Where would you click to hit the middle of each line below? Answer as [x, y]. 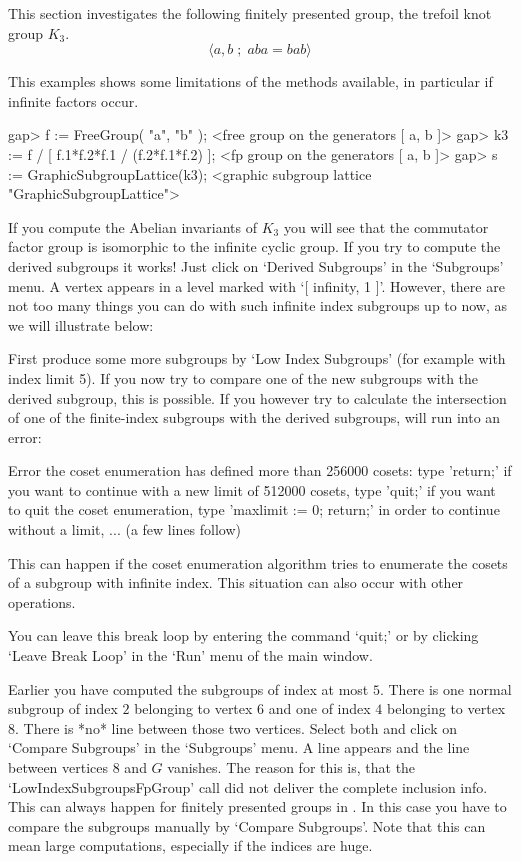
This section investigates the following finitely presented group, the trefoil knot [250, 13]
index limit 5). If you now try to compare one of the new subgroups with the [243, 377]
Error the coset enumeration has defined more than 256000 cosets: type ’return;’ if [260, 470]
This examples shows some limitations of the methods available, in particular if [250, 81]
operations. [42, 601]
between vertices [58, 767]
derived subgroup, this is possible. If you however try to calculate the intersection [257, 397]
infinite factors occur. [73, 100]
